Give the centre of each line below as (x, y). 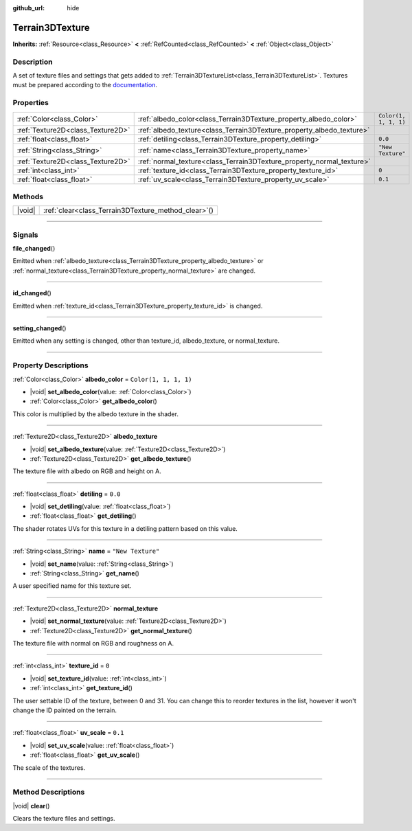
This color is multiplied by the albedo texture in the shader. (95, 414)
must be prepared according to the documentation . (85, 85)
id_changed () (32, 293)
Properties (31, 103)
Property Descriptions (50, 365)
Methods (28, 196)
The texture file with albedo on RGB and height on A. (87, 471)
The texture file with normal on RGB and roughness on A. (93, 643)
